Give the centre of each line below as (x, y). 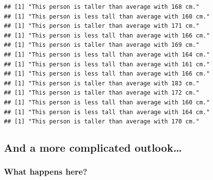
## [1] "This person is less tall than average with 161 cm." (107, 64)
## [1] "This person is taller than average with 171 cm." (102, 26)
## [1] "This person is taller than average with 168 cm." (102, 7)
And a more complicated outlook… (93, 148)
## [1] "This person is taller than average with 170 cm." (102, 122)
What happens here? (46, 171)
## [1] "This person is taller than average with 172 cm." (102, 93)
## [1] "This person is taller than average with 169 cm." (102, 45)
